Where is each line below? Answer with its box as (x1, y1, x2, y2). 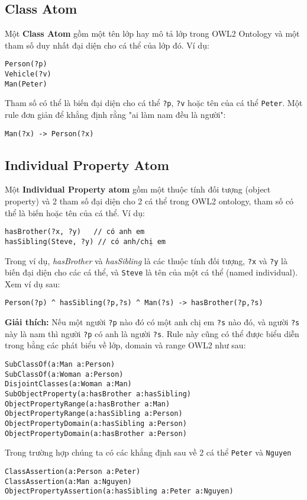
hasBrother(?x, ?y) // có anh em (5, 227, 145, 236)
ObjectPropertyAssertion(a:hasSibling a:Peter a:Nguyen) (5, 487, 234, 496)
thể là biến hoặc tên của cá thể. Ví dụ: (5, 206, 145, 219)
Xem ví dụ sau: (5, 277, 60, 290)
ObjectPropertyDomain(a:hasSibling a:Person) (5, 419, 187, 428)
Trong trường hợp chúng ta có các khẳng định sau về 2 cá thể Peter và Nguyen (5, 446, 292, 459)
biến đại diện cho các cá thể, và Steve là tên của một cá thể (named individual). (5, 266, 298, 278)
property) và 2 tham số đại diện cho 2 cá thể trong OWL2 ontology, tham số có (5, 195, 294, 207)
